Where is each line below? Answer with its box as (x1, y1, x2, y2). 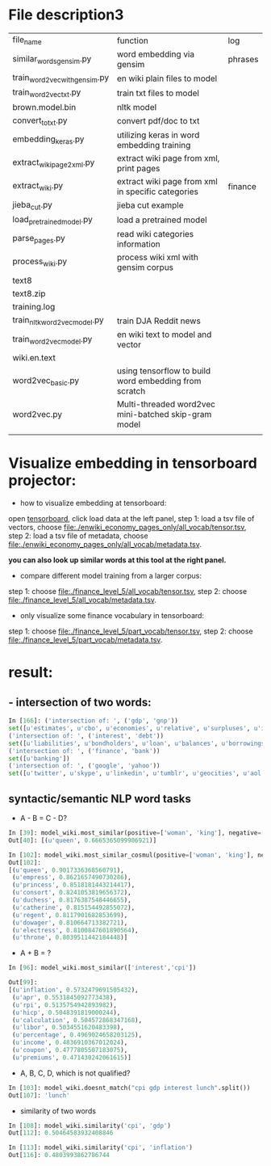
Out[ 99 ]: (8, 979, 38, 987)
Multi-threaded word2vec (116, 398, 216, 410)
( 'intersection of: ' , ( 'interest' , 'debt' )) (8, 731, 164, 740)
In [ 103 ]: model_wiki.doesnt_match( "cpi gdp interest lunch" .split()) (8, 1084, 251, 1092)
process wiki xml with (116, 252, 199, 263)
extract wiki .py (12, 180, 64, 193)
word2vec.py (12, 409, 63, 420)
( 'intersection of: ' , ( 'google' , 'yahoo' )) (8, 762, 161, 770)
